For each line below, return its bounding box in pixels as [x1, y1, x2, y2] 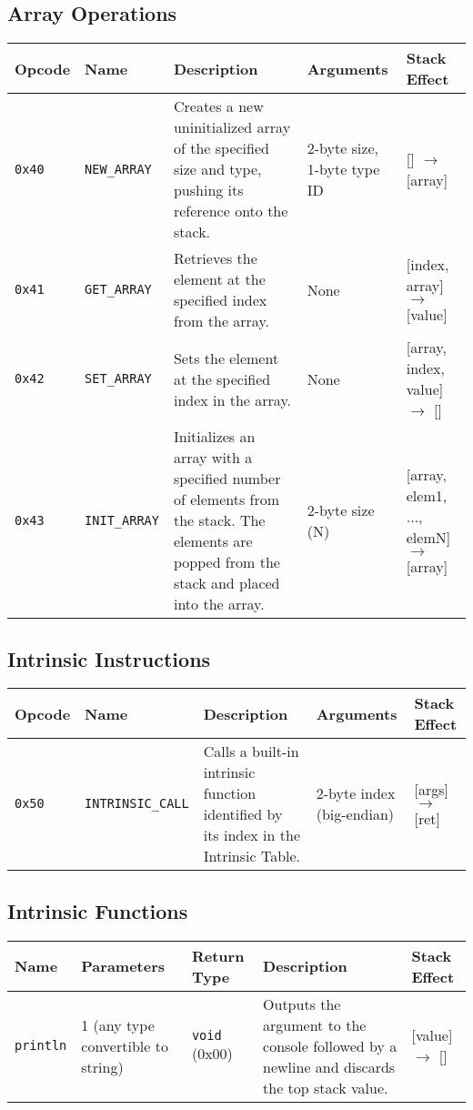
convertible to [81, 1034, 168, 1056]
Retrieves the [173, 247, 257, 269]
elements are [173, 530, 253, 552]
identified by [203, 803, 283, 825]
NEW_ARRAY [85, 161, 152, 177]
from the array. [173, 310, 269, 332]
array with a [173, 447, 253, 469]
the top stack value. [263, 1076, 388, 1098]
